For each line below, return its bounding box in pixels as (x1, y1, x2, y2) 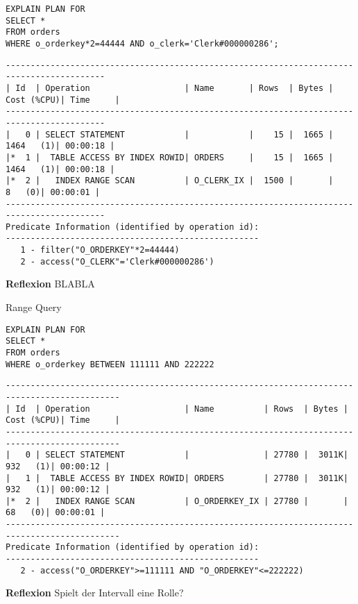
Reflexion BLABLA (6, 276, 95, 291)
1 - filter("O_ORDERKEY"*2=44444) (20, 245, 180, 255)
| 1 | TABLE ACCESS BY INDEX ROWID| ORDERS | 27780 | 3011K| (6, 473, 348, 483)
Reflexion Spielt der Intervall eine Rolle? (6, 585, 184, 600)
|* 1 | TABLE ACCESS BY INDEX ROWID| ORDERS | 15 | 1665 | (6, 152, 334, 162)
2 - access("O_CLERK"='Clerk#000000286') (20, 256, 214, 267)
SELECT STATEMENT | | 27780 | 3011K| (45, 450, 348, 460)
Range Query (6, 300, 62, 314)
